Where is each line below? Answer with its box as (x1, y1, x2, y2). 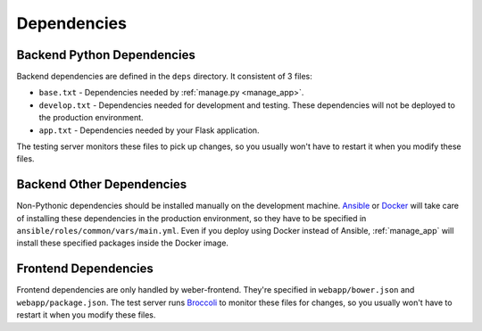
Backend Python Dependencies (16, 47, 195, 62)
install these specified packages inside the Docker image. (16, 237, 229, 249)
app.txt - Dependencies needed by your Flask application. (38, 125, 260, 136)
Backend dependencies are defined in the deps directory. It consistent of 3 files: (16, 71, 312, 82)
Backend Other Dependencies (16, 177, 187, 192)
